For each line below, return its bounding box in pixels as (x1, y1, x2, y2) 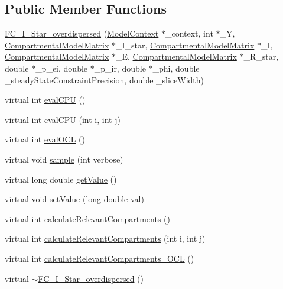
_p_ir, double (94, 61, 146, 74)
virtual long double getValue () (5, 173, 117, 185)
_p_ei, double (35, 61, 88, 74)
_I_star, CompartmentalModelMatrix (115, 38, 255, 51)
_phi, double (152, 61, 200, 74)
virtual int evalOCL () (5, 133, 85, 145)
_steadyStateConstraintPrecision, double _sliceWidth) (5, 73, 204, 86)
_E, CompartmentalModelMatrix (115, 50, 237, 63)
